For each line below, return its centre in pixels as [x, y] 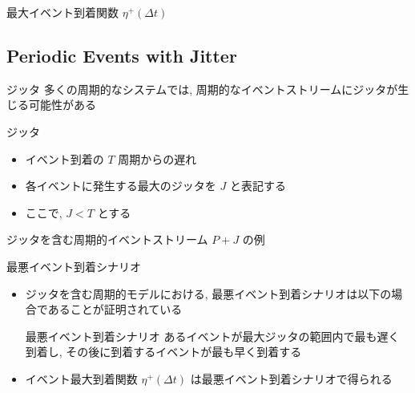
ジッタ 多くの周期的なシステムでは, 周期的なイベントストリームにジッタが [202, 89]
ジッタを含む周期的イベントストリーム [107, 239]
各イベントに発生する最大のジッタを [121, 186]
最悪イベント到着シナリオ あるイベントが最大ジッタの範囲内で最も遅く [212, 336]
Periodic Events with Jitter [122, 55]
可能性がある [62, 105]
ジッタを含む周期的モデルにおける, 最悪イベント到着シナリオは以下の [208, 293]
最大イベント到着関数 [62, 12]
